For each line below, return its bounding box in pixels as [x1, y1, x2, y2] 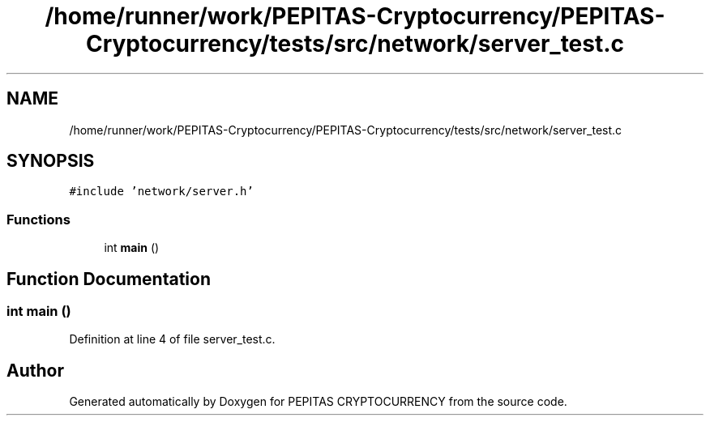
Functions [6, 211, 71, 228]
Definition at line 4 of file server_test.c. [69, 332, 276, 347]
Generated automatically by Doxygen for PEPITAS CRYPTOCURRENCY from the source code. [69, 394, 567, 409]
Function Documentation [6, 268, 211, 289]
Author [6, 360, 64, 381]
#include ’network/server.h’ [69, 185, 254, 198]
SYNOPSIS [6, 151, 95, 172]
